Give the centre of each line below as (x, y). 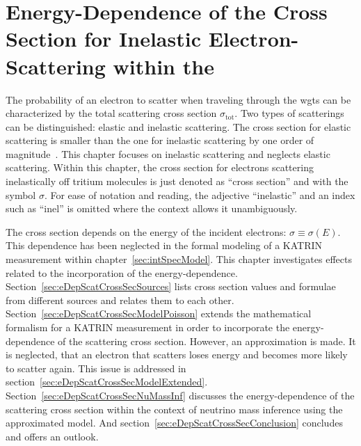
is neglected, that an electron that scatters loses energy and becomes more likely (177, 355)
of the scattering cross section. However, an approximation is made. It (207, 341)
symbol (21, 194)
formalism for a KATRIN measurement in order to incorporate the (148, 327)
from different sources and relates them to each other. (120, 300)
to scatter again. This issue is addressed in (96, 368)
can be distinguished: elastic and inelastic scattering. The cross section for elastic (178, 126)
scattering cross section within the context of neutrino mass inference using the (174, 409)
